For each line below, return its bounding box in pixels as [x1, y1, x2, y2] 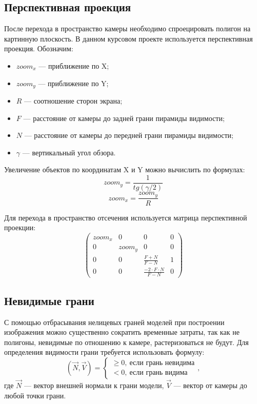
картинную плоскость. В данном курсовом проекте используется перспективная [4, 33, 253, 44]
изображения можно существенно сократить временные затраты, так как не [4, 327, 240, 337]
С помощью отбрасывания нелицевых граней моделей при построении [4, 316, 225, 327]
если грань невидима [129, 359, 195, 367]
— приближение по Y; [38, 77, 109, 88]
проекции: [4, 222, 36, 233]
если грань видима [129, 369, 188, 377]
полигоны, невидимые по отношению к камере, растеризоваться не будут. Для [4, 336, 249, 347]
